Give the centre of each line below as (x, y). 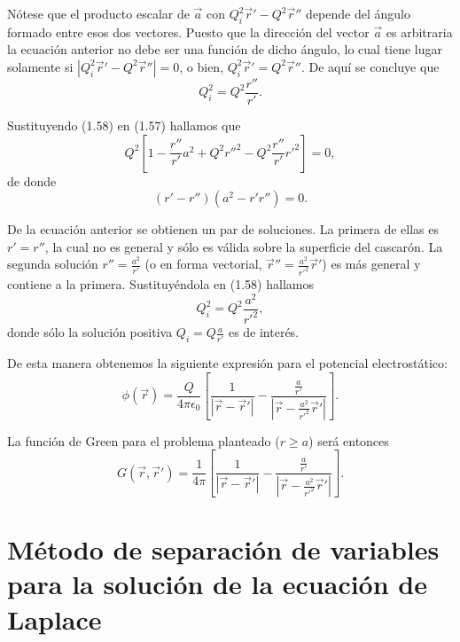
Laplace (55, 619)
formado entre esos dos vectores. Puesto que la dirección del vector (188, 31)
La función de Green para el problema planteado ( (144, 440)
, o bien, (202, 66)
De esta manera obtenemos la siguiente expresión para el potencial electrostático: (227, 363)
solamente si (40, 66)
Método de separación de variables (223, 549)
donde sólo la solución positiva (90, 332)
